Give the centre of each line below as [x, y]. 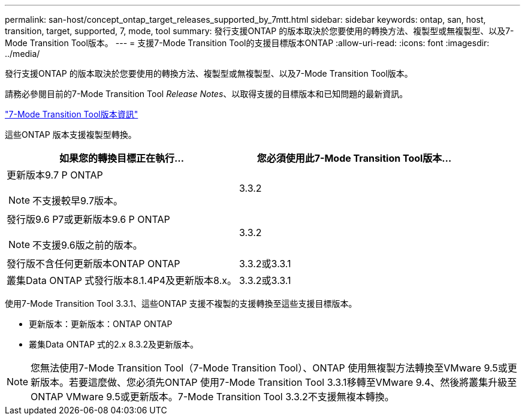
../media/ [22, 54]
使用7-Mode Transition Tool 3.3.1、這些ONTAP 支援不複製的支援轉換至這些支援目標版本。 [181, 303]
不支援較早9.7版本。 [78, 201]
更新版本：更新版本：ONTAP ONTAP [101, 324]
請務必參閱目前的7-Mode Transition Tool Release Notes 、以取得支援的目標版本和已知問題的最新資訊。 [206, 94]
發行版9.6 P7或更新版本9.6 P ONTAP [88, 219]
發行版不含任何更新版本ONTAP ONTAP [93, 264]
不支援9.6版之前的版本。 [87, 245]
